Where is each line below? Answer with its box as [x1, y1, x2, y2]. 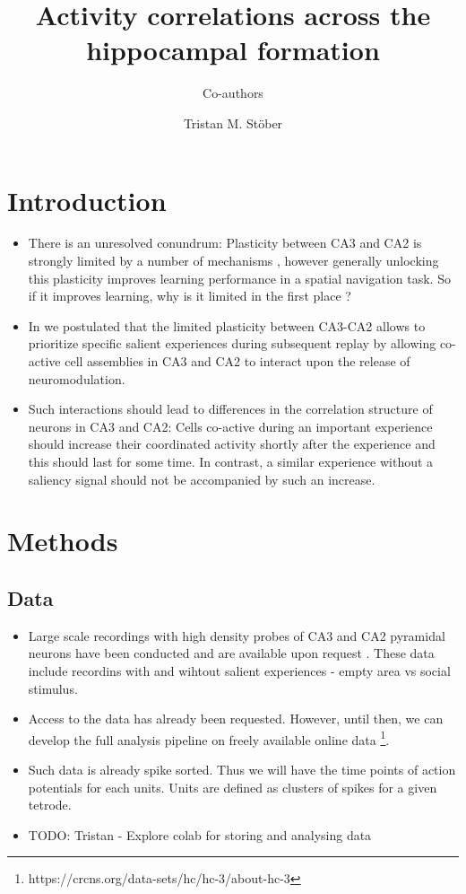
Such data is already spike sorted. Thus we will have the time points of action [28, 759, 456, 778]
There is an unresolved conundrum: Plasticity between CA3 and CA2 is [28, 233, 422, 252]
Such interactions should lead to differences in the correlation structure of [28, 399, 433, 418]
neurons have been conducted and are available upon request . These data [28, 644, 435, 662]
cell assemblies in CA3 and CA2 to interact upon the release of [65, 352, 410, 370]
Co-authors [203, 83, 263, 102]
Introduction [7, 181, 167, 218]
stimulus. [28, 679, 78, 697]
